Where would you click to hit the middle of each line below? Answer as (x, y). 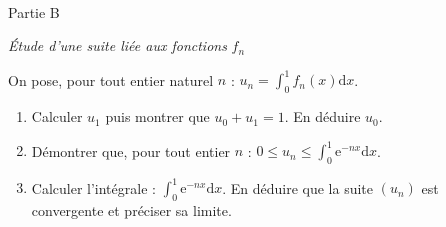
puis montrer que (157, 116)
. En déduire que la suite (298, 187)
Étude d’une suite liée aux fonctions (117, 45)
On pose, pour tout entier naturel (111, 79)
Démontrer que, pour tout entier (131, 150)
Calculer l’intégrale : (93, 187)
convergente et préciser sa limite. (131, 210)
